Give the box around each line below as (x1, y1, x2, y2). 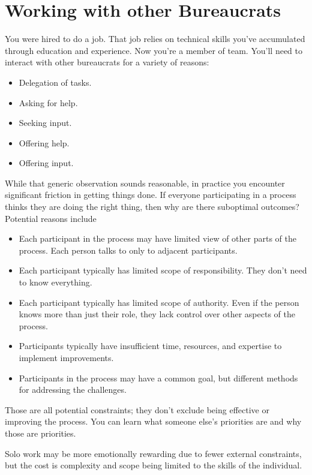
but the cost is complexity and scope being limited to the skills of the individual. (5, 459, 302, 471)
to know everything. (19, 276, 92, 288)
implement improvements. (19, 351, 114, 363)
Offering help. (19, 136, 70, 149)
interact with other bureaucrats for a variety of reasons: (5, 56, 209, 68)
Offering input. (19, 157, 74, 169)
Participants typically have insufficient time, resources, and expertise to (19, 339, 282, 352)
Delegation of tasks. (19, 76, 92, 88)
